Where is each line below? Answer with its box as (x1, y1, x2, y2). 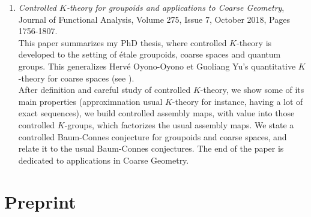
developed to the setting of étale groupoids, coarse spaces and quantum (18, 48, 281, 61)
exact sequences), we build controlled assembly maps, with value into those (18, 107, 295, 119)
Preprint (4, 189, 76, 213)
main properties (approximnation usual (18, 95, 163, 107)
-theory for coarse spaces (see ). (18, 71, 134, 84)
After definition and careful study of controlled (18, 83, 191, 96)
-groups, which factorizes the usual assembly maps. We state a (64, 118, 294, 131)
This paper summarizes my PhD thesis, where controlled (18, 36, 227, 49)
